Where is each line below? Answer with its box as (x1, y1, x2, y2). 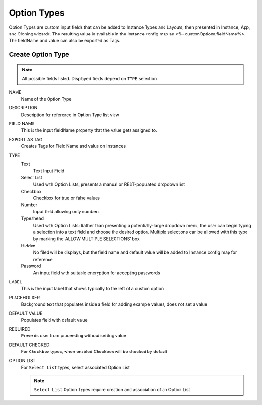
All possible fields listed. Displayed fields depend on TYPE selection (22, 76, 157, 82)
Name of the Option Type (21, 96, 72, 102)
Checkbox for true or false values (33, 195, 100, 201)
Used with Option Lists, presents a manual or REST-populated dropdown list (33, 181, 185, 187)
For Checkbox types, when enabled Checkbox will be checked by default (21, 349, 167, 354)
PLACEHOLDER (9, 295, 40, 300)
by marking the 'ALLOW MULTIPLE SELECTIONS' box (33, 236, 140, 242)
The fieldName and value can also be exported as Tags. (9, 38, 121, 44)
